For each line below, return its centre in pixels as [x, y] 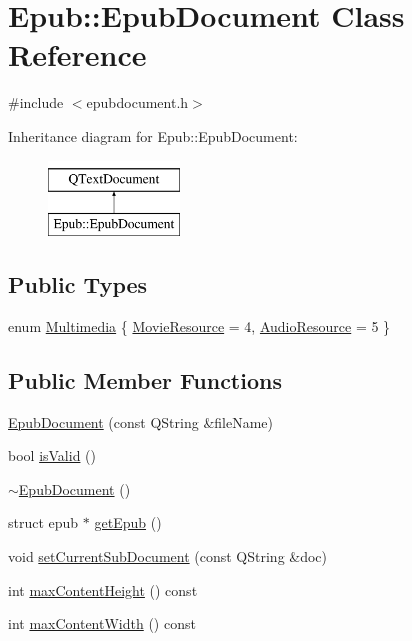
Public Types [78, 284]
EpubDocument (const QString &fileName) [140, 421]
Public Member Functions [145, 379]
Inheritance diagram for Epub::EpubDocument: [153, 135]
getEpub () [128, 522]
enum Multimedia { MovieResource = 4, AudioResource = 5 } [199, 325]
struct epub [43, 522]
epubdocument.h [137, 102]
